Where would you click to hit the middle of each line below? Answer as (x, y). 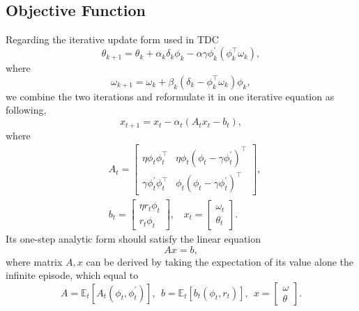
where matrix (34, 261)
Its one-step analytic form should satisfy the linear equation (133, 238)
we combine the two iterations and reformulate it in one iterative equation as (170, 96)
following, (26, 110)
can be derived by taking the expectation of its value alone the (220, 261)
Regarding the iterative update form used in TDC (112, 39)
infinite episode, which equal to (72, 275)
